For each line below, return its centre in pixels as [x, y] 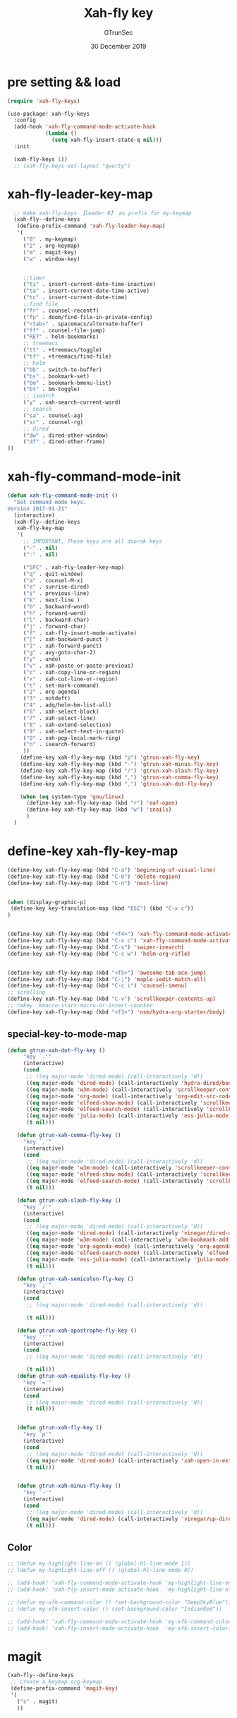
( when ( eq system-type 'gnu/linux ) [72, 797]
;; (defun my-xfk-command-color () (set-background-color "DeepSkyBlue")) [120, 1602]
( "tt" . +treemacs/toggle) [62, 350]
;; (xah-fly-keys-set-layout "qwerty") [72, 166]
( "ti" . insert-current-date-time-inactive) [90, 284]
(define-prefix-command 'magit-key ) [64, 1688]
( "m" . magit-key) [50, 252]
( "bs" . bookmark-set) [56, 376]
